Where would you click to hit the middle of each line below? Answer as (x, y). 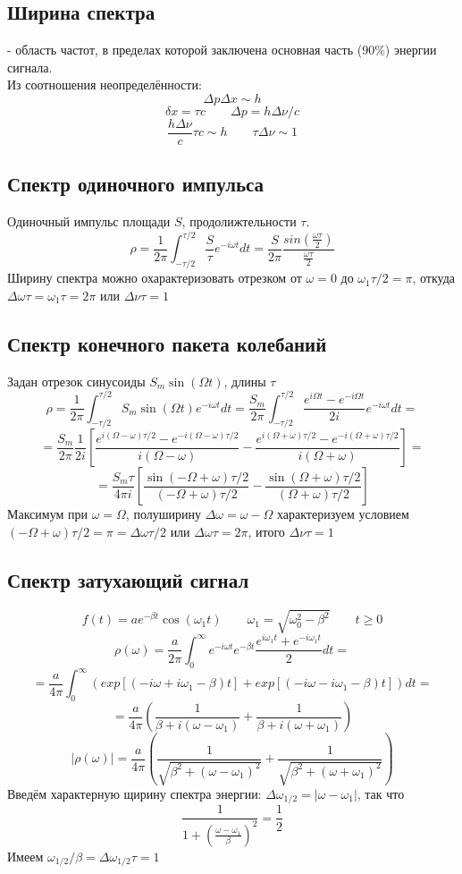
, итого (266, 532)
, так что (381, 794)
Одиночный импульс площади (89, 221)
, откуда (434, 278)
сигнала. (30, 67)
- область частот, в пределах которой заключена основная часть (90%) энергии (222, 50)
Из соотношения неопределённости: (105, 85)
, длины (245, 381)
